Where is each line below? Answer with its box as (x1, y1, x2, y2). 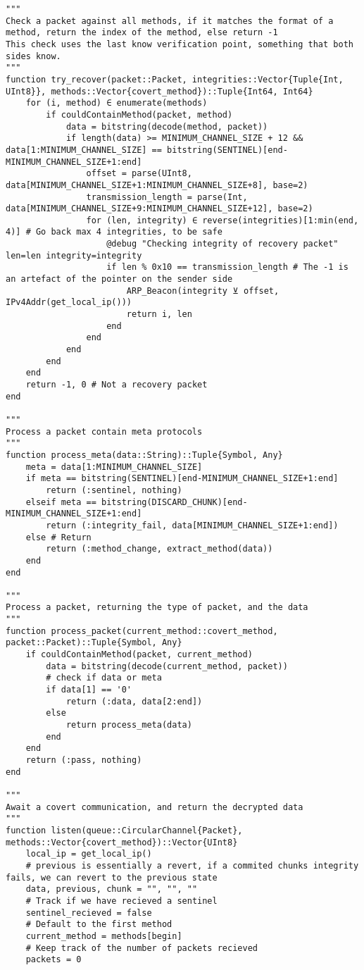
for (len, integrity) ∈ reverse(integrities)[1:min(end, (86, 215, 359, 225)
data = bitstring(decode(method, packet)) (65, 121, 268, 132)
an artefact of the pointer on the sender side (6, 274, 233, 285)
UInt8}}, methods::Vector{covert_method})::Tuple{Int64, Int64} (6, 86, 313, 97)
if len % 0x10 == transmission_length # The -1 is (106, 262, 349, 273)
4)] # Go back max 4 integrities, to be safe (6, 227, 222, 237)
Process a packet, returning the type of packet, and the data (6, 602, 308, 613)
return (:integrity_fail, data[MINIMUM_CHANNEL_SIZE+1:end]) (46, 520, 339, 530)
